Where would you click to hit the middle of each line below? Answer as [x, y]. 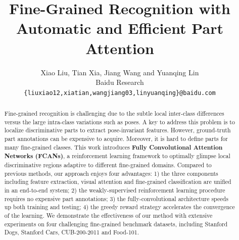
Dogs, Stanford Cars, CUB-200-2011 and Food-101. [72, 232]
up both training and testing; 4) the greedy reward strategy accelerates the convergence [119, 207]
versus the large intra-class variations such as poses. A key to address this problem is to [119, 122]
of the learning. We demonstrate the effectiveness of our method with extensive [108, 215]
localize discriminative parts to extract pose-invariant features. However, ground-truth [117, 130]
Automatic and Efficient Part [120, 28]
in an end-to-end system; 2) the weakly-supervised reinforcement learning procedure [115, 190]
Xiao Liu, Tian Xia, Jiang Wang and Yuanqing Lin [120, 72]
